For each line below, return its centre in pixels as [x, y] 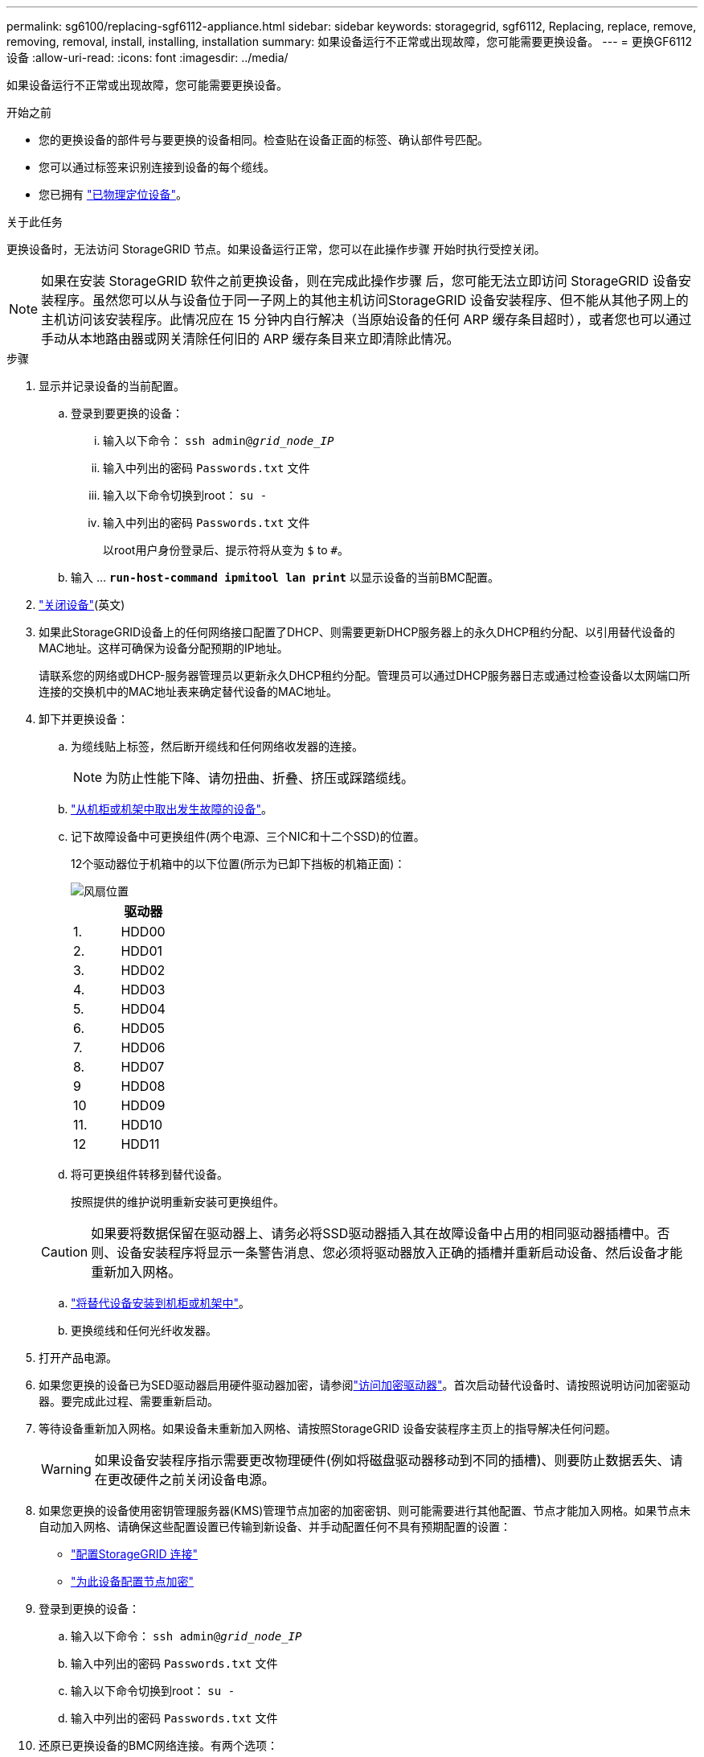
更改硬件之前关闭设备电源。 [191, 1479]
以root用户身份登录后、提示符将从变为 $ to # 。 [226, 550]
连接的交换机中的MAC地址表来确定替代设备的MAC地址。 [188, 691]
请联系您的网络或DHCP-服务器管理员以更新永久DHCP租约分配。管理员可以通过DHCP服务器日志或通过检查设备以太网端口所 [364, 675]
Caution [65, 1252]
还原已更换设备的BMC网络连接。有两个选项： [159, 1745]
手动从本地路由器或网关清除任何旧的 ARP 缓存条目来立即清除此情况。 [250, 339]
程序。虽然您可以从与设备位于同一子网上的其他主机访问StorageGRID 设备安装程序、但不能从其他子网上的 [371, 300]
